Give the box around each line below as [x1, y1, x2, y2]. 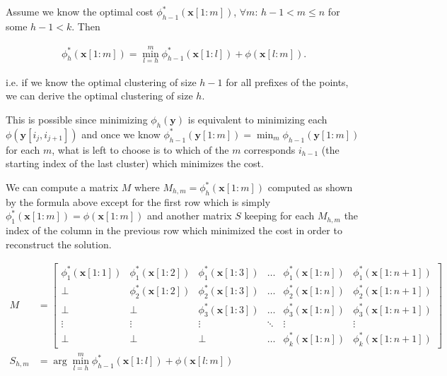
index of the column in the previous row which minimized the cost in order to [6, 223, 342, 238]
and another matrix [147, 208, 232, 223]
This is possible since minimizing [6, 112, 148, 127]
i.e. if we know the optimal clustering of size [6, 74, 197, 89]
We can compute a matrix [6, 180, 119, 195]
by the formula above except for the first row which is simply [6, 194, 271, 209]
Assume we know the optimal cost [6, 4, 153, 18]
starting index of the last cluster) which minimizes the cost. [6, 156, 264, 171]
